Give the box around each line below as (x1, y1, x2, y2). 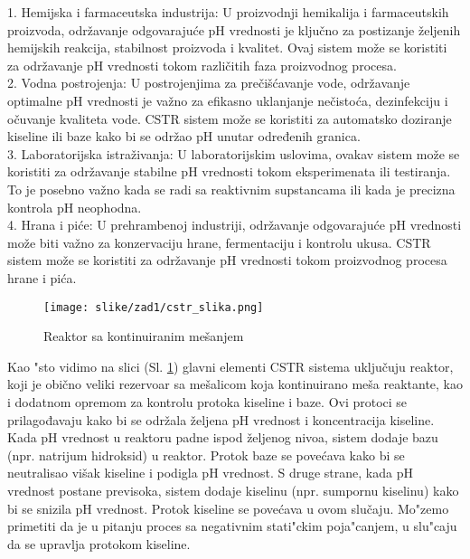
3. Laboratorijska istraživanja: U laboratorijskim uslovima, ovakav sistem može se (7, 144, 460, 163)
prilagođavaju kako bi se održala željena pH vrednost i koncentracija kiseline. (7, 410, 435, 429)
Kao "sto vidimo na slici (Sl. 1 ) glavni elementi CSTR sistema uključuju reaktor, (7, 356, 454, 375)
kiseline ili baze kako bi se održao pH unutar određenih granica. (7, 127, 361, 146)
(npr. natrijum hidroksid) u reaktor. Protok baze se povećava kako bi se (7, 445, 405, 464)
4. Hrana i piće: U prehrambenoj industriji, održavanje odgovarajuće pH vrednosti (7, 215, 462, 234)
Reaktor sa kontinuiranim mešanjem (43, 327, 244, 346)
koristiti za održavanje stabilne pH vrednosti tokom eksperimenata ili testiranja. (7, 162, 451, 181)
